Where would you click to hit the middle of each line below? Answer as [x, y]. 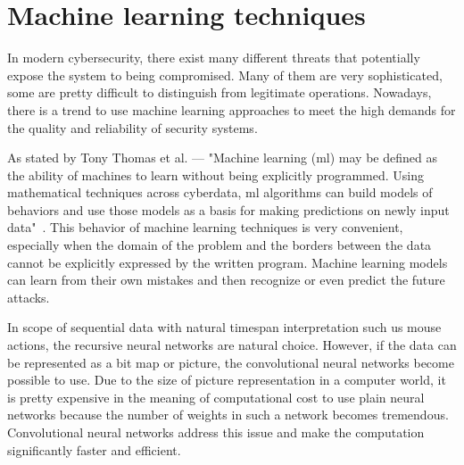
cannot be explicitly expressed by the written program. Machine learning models [228, 262]
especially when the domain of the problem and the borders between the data [220, 245]
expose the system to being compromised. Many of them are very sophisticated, [225, 75]
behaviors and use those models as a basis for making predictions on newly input [228, 209]
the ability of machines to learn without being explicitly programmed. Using [215, 174]
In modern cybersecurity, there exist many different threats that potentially [214, 58]
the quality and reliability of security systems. [133, 127]
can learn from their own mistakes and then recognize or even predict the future [226, 280]
